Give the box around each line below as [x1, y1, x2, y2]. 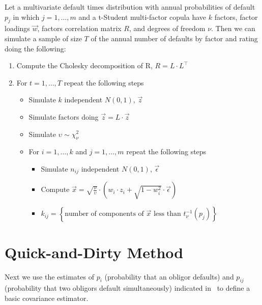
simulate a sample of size [5, 33, 82, 43]
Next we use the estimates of [5, 271, 94, 282]
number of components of [65, 210, 144, 218]
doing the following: [5, 43, 66, 53]
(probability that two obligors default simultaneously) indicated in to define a [5, 283, 250, 293]
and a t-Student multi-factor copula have [78, 11, 207, 22]
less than [153, 210, 181, 218]
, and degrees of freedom [129, 23, 206, 34]
